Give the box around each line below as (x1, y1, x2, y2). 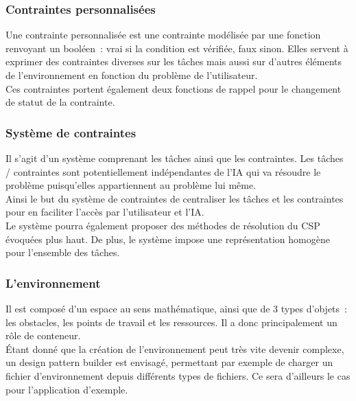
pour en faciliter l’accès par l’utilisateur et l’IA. (5, 205, 204, 219)
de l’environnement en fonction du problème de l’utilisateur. (5, 68, 258, 82)
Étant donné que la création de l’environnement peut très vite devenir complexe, (5, 341, 344, 356)
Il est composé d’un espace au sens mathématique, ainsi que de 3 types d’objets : (5, 301, 347, 315)
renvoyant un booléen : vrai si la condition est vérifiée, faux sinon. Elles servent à (5, 41, 348, 55)
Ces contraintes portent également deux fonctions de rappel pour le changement (5, 81, 342, 95)
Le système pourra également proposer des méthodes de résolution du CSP (5, 218, 320, 232)
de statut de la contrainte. (5, 95, 115, 109)
